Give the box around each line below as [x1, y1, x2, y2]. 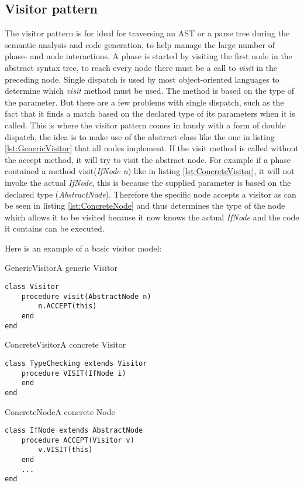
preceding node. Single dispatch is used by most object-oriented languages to [5, 73, 279, 85]
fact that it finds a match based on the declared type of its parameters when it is [5, 107, 295, 120]
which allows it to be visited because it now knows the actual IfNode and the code [5, 210, 299, 223]
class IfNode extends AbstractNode [5, 426, 143, 435]
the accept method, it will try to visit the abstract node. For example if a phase [5, 153, 291, 165]
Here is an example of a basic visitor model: [5, 242, 162, 254]
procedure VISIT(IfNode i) [21, 369, 126, 378]
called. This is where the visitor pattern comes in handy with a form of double [5, 118, 286, 131]
